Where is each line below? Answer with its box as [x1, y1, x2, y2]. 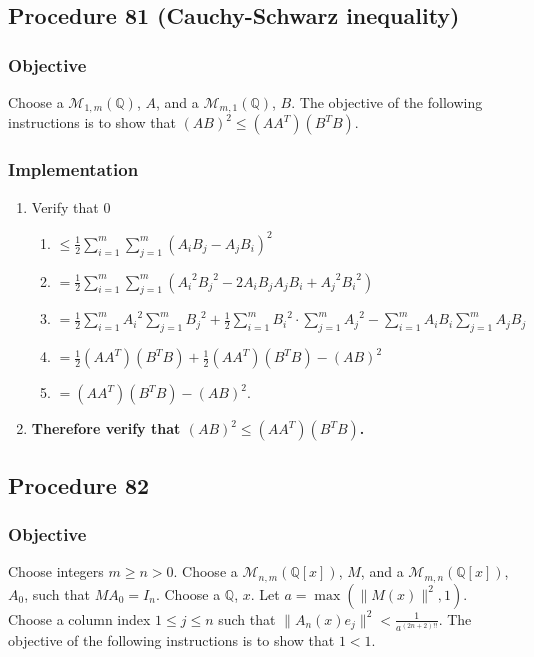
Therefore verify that [31, 418, 181, 439]
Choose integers [8, 561, 104, 582]
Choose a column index [8, 608, 151, 629]
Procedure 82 [8, 469, 150, 500]
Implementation [8, 157, 139, 182]
